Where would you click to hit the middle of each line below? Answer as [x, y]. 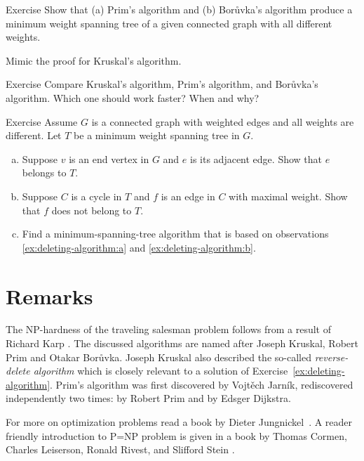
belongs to [44, 173]
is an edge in [188, 196]
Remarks [49, 296]
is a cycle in [96, 196]
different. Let [34, 135]
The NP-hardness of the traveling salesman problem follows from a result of [169, 329]
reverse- [331, 357]
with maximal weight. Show [288, 196]
